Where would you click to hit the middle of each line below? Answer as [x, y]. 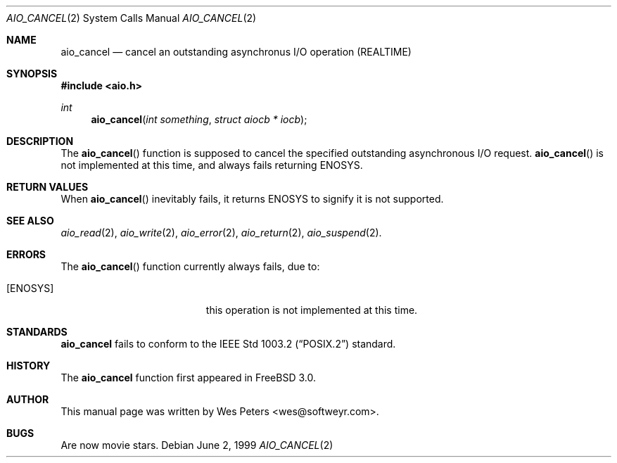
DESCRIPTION [40, 141]
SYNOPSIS [32, 74]
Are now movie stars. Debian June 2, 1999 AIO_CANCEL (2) [197, 445]
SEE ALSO [30, 221]
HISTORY [28, 366]
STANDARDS [37, 332]
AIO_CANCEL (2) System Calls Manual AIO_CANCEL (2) [132, 18]
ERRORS [26, 254]
